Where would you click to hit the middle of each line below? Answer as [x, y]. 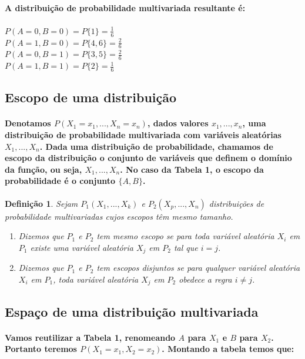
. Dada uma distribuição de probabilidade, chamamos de [156, 146]
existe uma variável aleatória [82, 247]
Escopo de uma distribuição [91, 97]
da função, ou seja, [43, 169]
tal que [186, 247]
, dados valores [178, 123]
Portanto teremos [41, 349]
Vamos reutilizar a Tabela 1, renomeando [90, 337]
